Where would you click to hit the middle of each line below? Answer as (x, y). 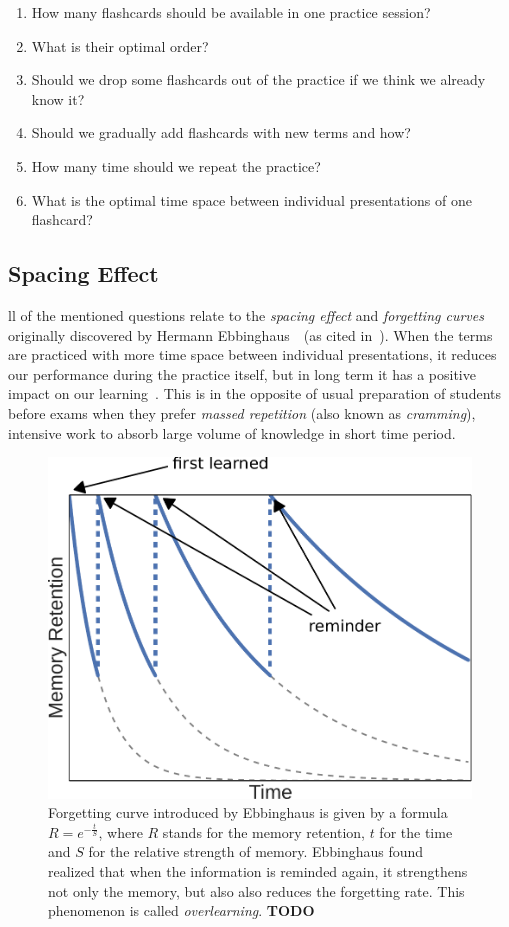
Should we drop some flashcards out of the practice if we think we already (258, 79)
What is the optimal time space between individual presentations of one (251, 199)
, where (120, 831)
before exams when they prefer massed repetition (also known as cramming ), (242, 412)
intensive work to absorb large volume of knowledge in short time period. (232, 432)
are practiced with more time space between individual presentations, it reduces (252, 354)
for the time (416, 831)
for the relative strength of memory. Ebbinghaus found (256, 851)
